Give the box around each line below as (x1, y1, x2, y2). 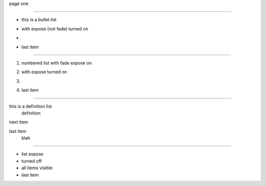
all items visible (21, 165, 53, 171)
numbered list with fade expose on (21, 60, 92, 66)
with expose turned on (21, 69, 67, 75)
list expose (21, 151, 44, 157)
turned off (21, 158, 42, 164)
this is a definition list (9, 103, 52, 109)
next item (9, 119, 28, 125)
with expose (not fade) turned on (21, 26, 89, 31)
